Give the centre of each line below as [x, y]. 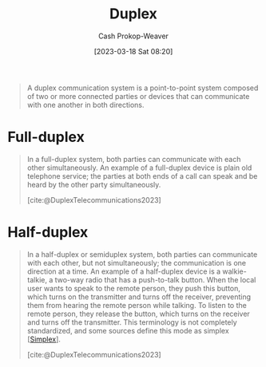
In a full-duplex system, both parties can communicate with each [134, 159]
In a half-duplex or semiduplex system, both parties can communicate [142, 254]
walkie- [234, 271]
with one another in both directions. [85, 105]
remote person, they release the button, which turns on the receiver [139, 314]
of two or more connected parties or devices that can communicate [138, 96]
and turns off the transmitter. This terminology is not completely [132, 322]
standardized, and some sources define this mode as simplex [128, 330]
